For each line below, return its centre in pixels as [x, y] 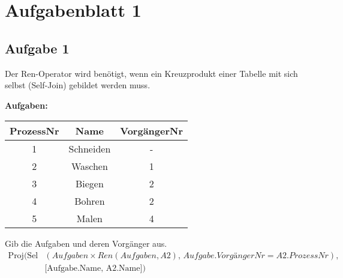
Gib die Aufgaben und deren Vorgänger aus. [86, 243]
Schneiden [90, 149]
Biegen [89, 184]
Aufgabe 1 [37, 48]
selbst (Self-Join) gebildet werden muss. [78, 85]
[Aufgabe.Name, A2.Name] [94, 268]
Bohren [90, 201]
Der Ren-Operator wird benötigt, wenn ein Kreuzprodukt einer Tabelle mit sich [151, 73]
